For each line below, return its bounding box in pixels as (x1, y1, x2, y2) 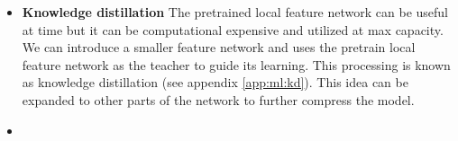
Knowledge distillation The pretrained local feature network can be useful (22, 3, 449, 21)
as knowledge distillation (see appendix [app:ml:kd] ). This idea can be (22, 73, 408, 92)
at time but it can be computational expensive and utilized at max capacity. (22, 20, 444, 39)
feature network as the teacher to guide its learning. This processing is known (22, 55, 451, 74)
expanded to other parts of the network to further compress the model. (22, 90, 415, 109)
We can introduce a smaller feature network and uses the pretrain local (22, 38, 416, 57)
